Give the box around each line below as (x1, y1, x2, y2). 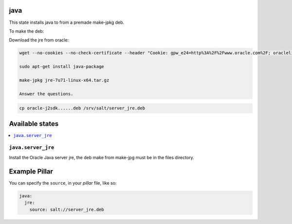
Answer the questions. (19, 91, 73, 97)
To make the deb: (9, 28, 44, 34)
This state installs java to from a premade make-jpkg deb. (9, 19, 125, 25)
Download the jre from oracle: (9, 37, 69, 43)
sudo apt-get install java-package (19, 64, 104, 69)
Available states (9, 120, 59, 128)
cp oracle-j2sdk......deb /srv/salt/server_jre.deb (19, 105, 146, 111)
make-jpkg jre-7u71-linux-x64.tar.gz (19, 77, 109, 83)
